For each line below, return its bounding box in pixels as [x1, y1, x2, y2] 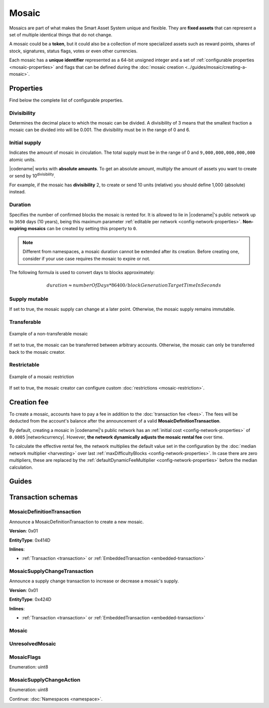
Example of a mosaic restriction [9, 374, 74, 380]
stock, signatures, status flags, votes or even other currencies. [9, 48, 138, 54]
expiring [9, 226, 27, 232]
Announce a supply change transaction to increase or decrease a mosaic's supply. [9, 578, 179, 584]
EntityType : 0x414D [9, 537, 51, 543]
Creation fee [9, 398, 49, 406]
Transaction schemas [9, 493, 78, 502]
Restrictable [9, 361, 40, 368]
